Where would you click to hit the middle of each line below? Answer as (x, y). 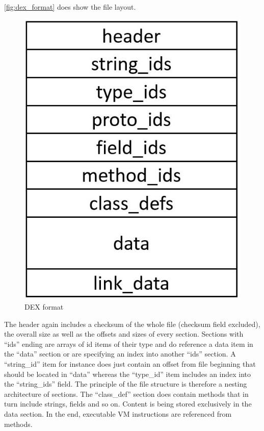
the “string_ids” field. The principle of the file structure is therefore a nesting (126, 384)
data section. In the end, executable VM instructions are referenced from (118, 413)
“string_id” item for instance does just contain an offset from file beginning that (130, 363)
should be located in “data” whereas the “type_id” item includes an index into (128, 374)
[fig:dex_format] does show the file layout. (70, 7)
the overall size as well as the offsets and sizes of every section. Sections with (124, 334)
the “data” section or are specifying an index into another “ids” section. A (120, 354)
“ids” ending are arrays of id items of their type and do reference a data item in (129, 344)
